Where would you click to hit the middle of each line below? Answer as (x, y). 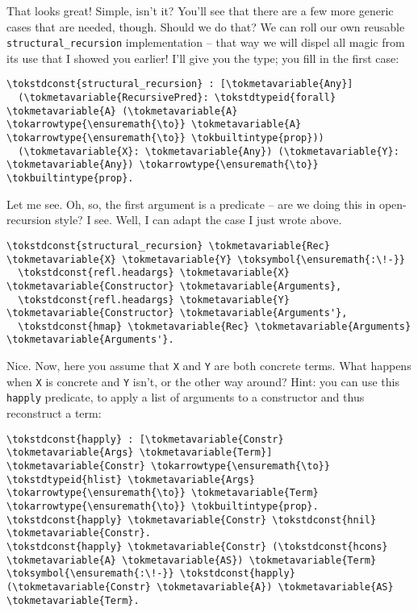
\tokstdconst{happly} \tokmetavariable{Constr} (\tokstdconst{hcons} (197, 546)
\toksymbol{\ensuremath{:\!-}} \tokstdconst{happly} (151, 574)
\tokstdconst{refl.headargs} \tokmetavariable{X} (154, 273)
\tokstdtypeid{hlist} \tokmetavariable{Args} (131, 479)
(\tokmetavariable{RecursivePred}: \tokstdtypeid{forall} (177, 98)
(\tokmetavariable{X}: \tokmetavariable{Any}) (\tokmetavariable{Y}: (209, 151)
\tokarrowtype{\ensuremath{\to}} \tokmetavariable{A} (154, 125)
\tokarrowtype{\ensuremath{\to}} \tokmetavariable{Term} (163, 493)
